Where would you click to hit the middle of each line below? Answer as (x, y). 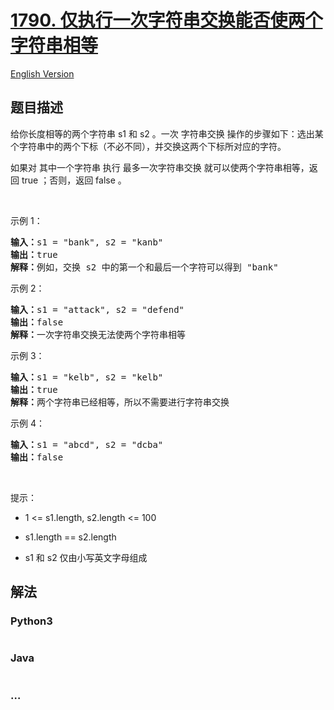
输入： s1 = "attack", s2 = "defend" (97, 309)
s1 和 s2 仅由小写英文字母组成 (86, 557)
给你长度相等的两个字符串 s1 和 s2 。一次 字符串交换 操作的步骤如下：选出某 (167, 133)
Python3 (31, 621)
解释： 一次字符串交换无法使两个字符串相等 (98, 334)
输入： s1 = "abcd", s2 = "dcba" (87, 444)
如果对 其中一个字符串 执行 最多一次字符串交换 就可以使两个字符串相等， (160, 167)
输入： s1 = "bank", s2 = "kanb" (87, 242)
